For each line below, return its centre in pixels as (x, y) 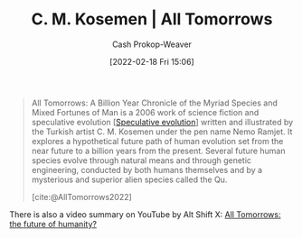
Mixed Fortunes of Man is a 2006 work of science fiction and (145, 112)
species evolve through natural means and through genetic (141, 160)
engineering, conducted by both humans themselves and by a (147, 169)
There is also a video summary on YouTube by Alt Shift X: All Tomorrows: (145, 214)
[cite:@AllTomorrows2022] (82, 197)
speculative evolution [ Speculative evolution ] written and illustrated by (162, 122)
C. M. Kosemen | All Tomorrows (152, 19)
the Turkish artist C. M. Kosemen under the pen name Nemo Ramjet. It (162, 132)
